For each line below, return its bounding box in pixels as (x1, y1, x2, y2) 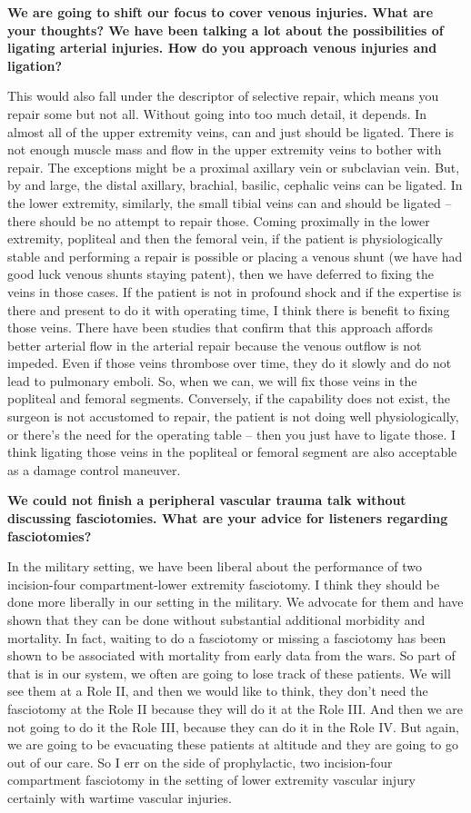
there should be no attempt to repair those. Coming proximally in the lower (7, 211, 430, 230)
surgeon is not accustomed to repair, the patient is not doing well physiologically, (7, 407, 459, 426)
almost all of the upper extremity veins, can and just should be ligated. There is (7, 122, 454, 141)
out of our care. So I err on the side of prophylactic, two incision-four (7, 752, 393, 771)
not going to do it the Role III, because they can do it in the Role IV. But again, (7, 717, 459, 736)
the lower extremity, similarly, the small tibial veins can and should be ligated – (7, 193, 452, 212)
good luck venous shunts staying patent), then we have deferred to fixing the (7, 264, 434, 283)
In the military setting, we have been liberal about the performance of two (7, 557, 423, 576)
